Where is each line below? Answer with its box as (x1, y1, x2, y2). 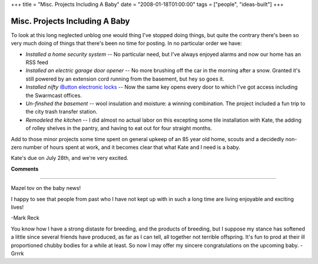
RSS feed (25, 59, 48, 66)
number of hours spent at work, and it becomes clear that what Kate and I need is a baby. (23, 143, 241, 151)
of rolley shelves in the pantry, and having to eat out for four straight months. (25, 125, 212, 132)
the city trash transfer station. (25, 108, 98, 115)
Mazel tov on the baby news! (11, 185, 81, 192)
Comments (11, 165, 39, 172)
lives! (11, 203, 24, 210)
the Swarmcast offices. (25, 92, 82, 99)
